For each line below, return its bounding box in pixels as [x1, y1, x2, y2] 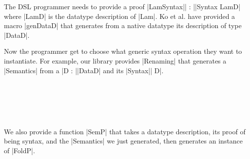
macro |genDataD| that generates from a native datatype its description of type [4, 20, 242, 31]
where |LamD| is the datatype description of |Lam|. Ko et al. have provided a [4, 11, 235, 21]
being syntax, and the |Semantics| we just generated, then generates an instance [4, 136, 243, 146]
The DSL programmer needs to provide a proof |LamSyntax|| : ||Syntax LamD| [4, 1, 241, 11]
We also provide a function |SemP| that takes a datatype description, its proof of [4, 126, 246, 136]
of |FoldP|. [4, 145, 35, 155]
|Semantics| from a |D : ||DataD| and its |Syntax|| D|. [4, 65, 164, 75]
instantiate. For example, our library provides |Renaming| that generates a [4, 55, 227, 65]
